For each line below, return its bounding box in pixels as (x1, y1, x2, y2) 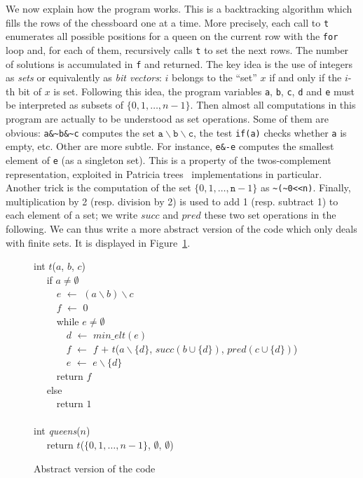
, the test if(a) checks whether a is (193, 125, 347, 139)
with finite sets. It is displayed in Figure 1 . (6, 235, 191, 250)
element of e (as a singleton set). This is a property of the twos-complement (6, 152, 331, 167)
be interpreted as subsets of (6, 97, 123, 112)
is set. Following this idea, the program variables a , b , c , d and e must (53, 83, 355, 98)
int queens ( (34, 423, 81, 438)
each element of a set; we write (6, 207, 138, 222)
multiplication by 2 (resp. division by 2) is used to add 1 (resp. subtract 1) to (6, 193, 338, 208)
